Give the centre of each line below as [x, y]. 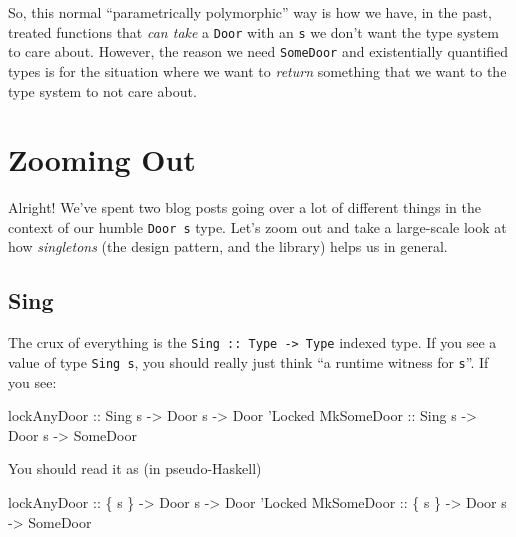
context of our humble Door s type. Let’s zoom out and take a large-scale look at [257, 226]
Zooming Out [102, 159]
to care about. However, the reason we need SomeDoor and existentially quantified [258, 51]
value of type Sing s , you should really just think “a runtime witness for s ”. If [248, 361]
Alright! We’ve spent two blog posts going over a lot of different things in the [244, 207]
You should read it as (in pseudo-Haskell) [135, 468]
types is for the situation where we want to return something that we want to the [257, 70]
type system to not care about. [102, 90]
